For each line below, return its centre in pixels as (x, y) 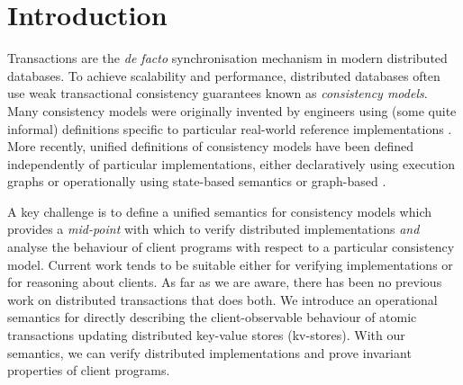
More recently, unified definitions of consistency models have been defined (211, 146)
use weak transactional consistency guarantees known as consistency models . (218, 93)
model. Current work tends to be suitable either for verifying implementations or (230, 264)
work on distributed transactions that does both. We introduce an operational (222, 299)
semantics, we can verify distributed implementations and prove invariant (209, 352)
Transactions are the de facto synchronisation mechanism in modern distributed (227, 58)
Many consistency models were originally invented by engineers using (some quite (232, 110)
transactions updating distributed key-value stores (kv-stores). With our (206, 335)
